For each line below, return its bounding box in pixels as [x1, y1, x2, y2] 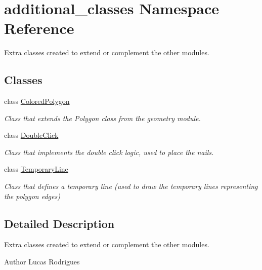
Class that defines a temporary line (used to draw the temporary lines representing [4, 181, 258, 191]
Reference [4, 18, 74, 38]
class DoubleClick [4, 130, 59, 140]
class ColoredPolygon [4, 96, 70, 106]
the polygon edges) [4, 190, 60, 201]
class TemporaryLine [4, 164, 68, 174]
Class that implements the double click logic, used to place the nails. [4, 146, 214, 157]
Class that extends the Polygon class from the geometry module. [4, 112, 201, 123]
